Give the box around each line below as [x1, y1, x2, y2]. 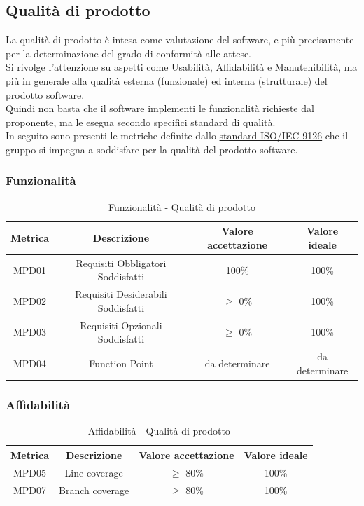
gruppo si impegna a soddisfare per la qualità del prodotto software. [6, 142, 298, 156]
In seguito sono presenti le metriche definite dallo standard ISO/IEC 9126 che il [6, 128, 349, 143]
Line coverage [64, 465, 123, 480]
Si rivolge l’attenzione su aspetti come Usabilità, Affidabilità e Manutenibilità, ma [6, 60, 358, 74]
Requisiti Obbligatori [76, 255, 167, 270]
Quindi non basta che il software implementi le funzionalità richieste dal [6, 101, 314, 116]
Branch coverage [59, 483, 129, 498]
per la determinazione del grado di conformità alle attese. [6, 46, 252, 60]
